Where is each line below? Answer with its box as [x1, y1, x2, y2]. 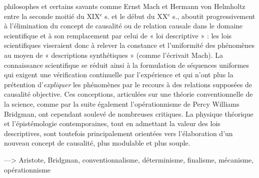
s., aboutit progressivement [172, 10, 255, 21]
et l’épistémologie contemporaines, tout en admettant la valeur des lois [4, 118, 220, 129]
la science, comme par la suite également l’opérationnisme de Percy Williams [4, 98, 239, 109]
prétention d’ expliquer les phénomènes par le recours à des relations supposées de [4, 79, 252, 89]
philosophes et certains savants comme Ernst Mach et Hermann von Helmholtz [4, 1, 245, 11]
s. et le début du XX [104, 10, 168, 21]
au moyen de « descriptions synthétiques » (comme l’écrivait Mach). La [4, 49, 223, 60]
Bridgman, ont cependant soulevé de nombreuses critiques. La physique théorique [4, 108, 253, 119]
